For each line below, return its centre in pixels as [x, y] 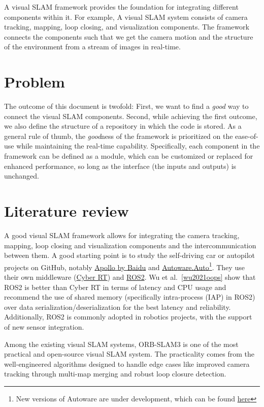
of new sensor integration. [44, 326]
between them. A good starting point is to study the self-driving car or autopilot [129, 255]
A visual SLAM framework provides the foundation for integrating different [121, 7]
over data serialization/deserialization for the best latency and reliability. [118, 307]
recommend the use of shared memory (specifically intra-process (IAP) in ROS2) [130, 297]
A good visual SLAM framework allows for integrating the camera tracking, [122, 235]
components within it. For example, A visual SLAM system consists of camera [126, 17]
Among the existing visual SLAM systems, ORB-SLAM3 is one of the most [121, 344]
